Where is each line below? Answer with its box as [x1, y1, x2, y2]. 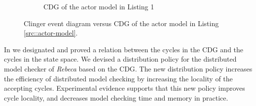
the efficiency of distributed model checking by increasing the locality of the [4, 73, 233, 83]
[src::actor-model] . [24, 28, 78, 38]
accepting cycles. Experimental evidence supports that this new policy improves [4, 83, 245, 93]
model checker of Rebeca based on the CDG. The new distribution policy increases [4, 63, 253, 73]
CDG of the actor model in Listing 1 [43, 1, 154, 11]
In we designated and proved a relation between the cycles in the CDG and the [4, 44, 244, 54]
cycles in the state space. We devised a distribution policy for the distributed [4, 54, 237, 64]
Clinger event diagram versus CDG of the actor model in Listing [24, 18, 219, 28]
